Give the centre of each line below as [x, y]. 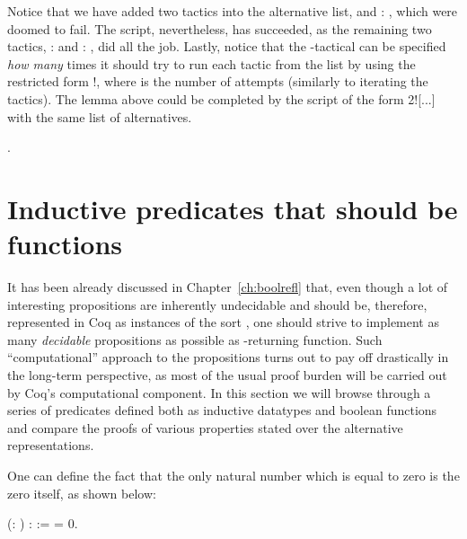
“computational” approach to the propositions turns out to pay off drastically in [228, 357]
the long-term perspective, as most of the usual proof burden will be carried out [227, 375]
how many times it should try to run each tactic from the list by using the [211, 63]
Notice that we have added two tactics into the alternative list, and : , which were [233, 11]
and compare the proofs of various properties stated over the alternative [205, 427]
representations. [51, 445]
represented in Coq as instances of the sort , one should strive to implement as [223, 322]
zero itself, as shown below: [82, 493]
